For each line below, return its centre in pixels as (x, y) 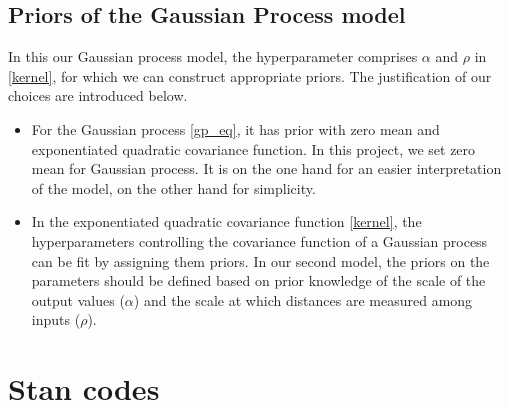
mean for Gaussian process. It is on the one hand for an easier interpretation (266, 168)
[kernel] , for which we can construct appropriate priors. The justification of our (250, 75)
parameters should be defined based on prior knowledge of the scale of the (258, 280)
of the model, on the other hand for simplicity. (173, 187)
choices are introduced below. (98, 95)
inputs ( (56, 319)
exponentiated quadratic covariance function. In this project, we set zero (253, 148)
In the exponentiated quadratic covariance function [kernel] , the (226, 221)
